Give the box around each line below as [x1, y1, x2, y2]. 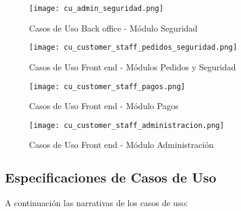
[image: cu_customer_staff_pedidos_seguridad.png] [29, 43, 237, 52]
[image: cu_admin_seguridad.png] [29, 4, 163, 13]
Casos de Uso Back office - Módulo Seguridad [29, 21, 198, 34]
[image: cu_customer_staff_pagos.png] [29, 82, 185, 91]
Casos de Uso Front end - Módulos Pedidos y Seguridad [29, 60, 236, 73]
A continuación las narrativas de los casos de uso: [5, 196, 188, 209]
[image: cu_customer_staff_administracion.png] [29, 121, 225, 130]
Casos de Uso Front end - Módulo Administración [29, 138, 214, 151]
